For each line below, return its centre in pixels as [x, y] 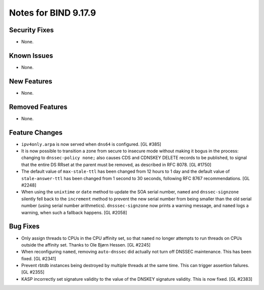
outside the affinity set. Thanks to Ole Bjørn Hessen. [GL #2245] [86, 245]
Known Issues [31, 55]
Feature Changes [36, 133]
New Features [31, 81]
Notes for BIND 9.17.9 [53, 13]
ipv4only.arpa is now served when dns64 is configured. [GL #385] [91, 144]
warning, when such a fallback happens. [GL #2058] [74, 212]
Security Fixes [31, 30]
